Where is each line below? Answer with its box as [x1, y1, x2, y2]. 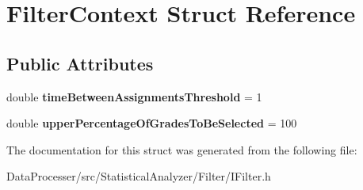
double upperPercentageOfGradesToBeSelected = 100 [6, 115, 297, 131]
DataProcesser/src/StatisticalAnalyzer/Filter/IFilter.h [6, 168, 271, 184]
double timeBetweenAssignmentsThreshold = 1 [6, 88, 262, 104]
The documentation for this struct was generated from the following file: [6, 141, 357, 158]
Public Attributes [6, 51, 154, 75]
